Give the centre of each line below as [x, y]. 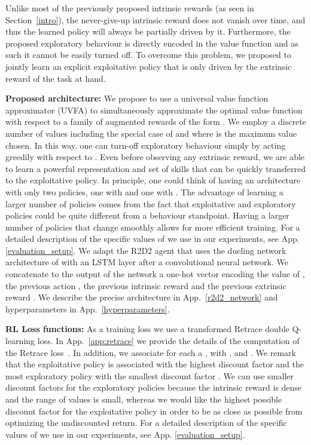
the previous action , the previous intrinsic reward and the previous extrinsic [146, 285]
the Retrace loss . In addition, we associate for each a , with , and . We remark [151, 352]
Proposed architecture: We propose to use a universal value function [137, 98]
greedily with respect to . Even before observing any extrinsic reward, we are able [155, 157]
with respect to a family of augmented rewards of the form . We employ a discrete [156, 122]
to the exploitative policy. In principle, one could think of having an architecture [153, 180]
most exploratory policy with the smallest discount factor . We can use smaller [150, 375]
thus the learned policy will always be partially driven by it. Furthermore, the [148, 31]
